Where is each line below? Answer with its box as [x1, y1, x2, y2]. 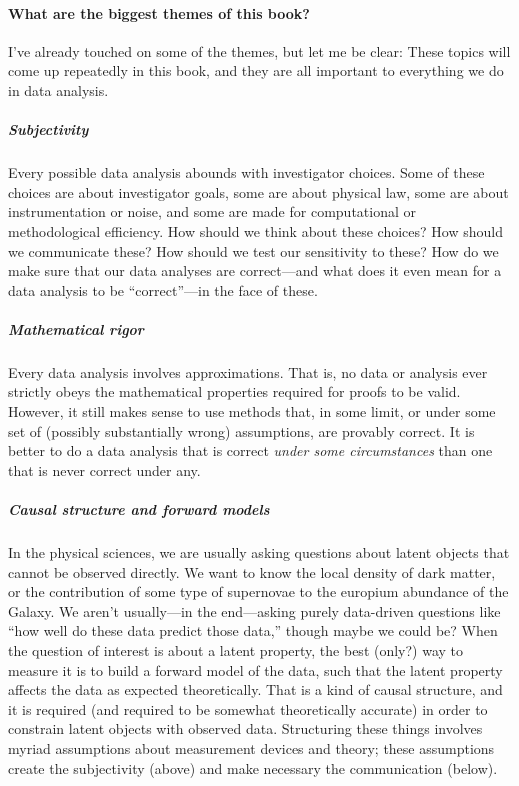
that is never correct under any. [8, 459, 201, 480]
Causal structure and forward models [8, 499, 270, 520]
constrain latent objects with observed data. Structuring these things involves [8, 718, 483, 739]
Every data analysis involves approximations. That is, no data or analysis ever [8, 361, 488, 382]
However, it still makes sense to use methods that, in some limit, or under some [8, 401, 496, 422]
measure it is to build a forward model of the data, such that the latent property [8, 659, 503, 680]
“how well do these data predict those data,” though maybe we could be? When [8, 620, 498, 641]
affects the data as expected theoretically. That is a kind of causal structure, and [8, 679, 503, 700]
